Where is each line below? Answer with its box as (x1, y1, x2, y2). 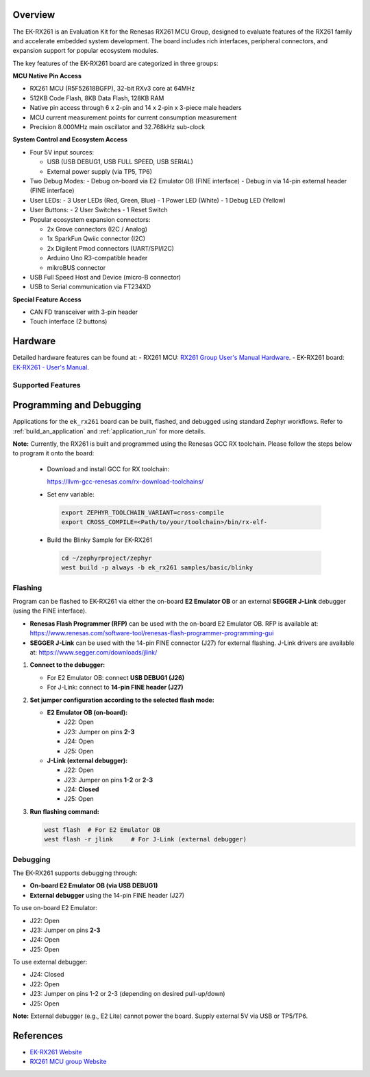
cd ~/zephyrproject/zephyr (61, 554, 152, 562)
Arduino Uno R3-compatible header (47, 254, 148, 262)
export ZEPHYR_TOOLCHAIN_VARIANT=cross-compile (61, 508, 224, 517)
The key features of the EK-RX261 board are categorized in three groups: (12, 59, 219, 67)
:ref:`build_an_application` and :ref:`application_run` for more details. (12, 427, 206, 435)
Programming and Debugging (12, 399, 142, 411)
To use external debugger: (12, 958, 88, 966)
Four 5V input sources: (29, 148, 95, 156)
